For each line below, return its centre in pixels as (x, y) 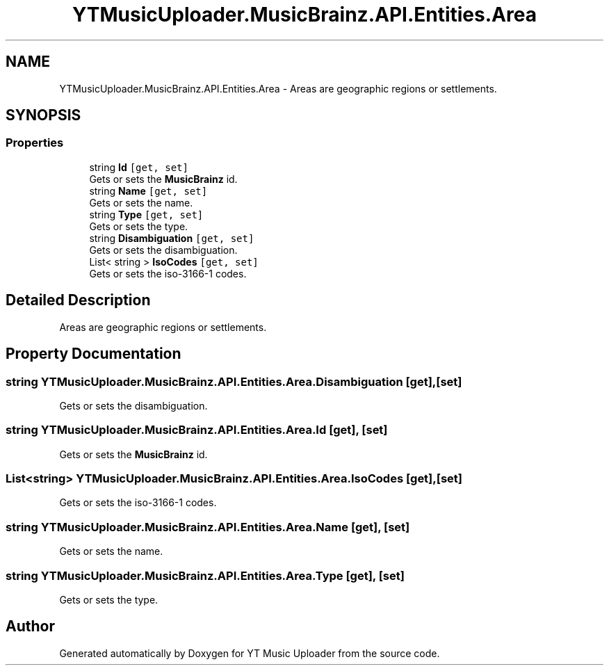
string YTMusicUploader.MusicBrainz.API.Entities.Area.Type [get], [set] (205, 575)
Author (30, 626)
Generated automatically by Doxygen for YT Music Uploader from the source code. (250, 653)
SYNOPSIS (43, 115)
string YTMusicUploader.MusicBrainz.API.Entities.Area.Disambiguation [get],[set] (234, 381)
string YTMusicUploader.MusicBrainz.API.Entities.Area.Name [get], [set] (208, 527)
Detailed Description (78, 300)
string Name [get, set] (148, 191)
